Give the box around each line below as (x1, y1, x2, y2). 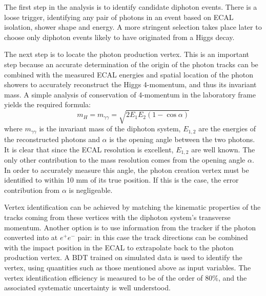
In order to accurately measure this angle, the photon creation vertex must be (4, 164, 249, 175)
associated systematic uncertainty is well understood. (4, 282, 171, 293)
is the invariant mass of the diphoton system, (39, 123, 181, 134)
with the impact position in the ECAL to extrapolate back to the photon (4, 242, 234, 252)
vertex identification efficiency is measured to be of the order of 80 (4, 272, 213, 283)
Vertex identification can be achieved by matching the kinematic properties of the (4, 202, 261, 212)
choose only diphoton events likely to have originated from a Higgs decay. (4, 31, 235, 42)
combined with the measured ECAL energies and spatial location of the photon (4, 69, 254, 80)
